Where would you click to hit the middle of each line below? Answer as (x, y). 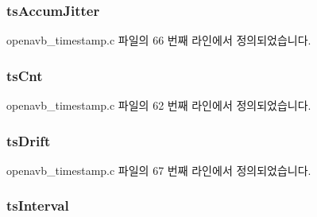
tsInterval (38, 205)
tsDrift (29, 140)
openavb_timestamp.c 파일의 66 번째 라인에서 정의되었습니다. (159, 40)
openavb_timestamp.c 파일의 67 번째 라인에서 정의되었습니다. (159, 170)
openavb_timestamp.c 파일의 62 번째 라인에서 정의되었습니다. (159, 105)
